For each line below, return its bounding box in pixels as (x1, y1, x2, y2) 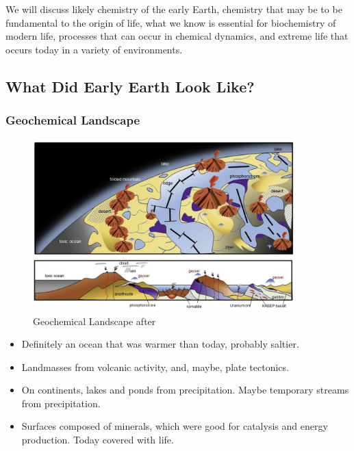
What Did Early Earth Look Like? (5, 75, 255, 96)
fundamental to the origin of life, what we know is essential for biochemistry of (5, 15, 336, 29)
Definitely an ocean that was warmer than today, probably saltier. (21, 337, 299, 351)
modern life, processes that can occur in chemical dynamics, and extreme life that (5, 29, 349, 43)
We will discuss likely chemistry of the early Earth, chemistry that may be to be (5, 2, 342, 16)
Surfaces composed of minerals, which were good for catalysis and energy (21, 419, 328, 433)
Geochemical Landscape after (33, 313, 156, 328)
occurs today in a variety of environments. (5, 42, 183, 56)
